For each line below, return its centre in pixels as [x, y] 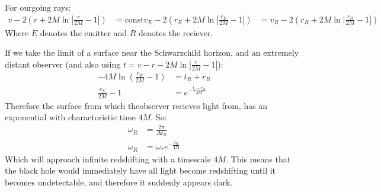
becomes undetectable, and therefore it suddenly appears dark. [119, 182]
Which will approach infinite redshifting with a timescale [108, 159]
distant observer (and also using [63, 64]
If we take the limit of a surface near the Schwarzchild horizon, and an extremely [152, 52]
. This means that [258, 159]
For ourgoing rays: [38, 7]
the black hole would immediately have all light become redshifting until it [140, 170]
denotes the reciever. [176, 32]
